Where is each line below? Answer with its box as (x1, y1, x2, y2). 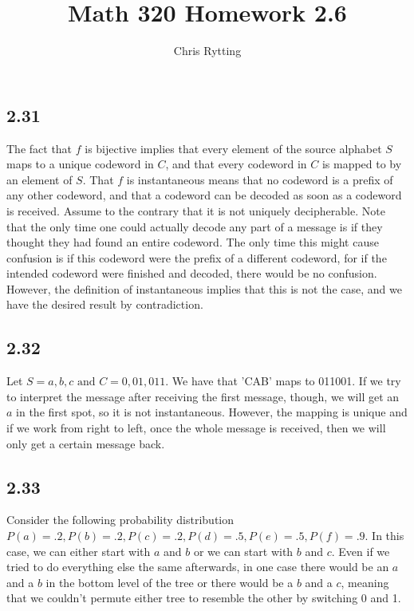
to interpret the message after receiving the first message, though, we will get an (6, 388, 400, 404)
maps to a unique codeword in (6, 156, 154, 172)
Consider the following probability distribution (6, 511, 235, 528)
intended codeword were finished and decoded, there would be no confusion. (6, 265, 377, 282)
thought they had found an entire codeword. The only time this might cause (6, 234, 379, 250)
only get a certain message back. (6, 435, 165, 451)
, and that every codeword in (165, 156, 307, 172)
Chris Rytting (173, 42, 242, 59)
